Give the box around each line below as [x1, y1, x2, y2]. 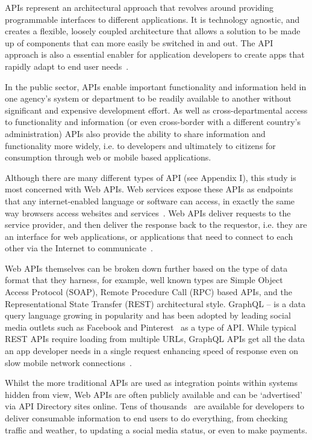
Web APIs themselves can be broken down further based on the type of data [5, 261, 288, 274]
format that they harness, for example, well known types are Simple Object [5, 273, 283, 286]
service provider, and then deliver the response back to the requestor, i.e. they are [5, 218, 307, 231]
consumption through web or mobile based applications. [5, 151, 211, 163]
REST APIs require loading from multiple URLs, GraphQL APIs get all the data [5, 332, 305, 345]
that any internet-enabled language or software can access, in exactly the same [5, 194, 295, 207]
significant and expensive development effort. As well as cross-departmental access [5, 103, 308, 116]
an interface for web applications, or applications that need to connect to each [5, 230, 293, 242]
